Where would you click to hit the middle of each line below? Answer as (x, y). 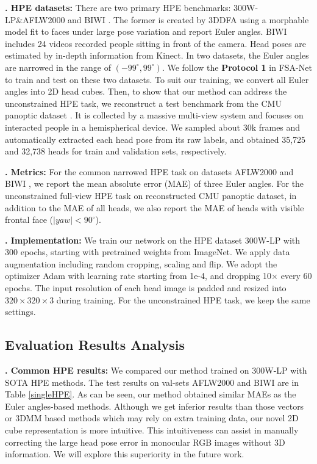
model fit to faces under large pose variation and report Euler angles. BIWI (146, 31)
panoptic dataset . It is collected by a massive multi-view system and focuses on (154, 115)
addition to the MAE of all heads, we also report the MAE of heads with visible (155, 207)
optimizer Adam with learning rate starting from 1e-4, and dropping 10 (138, 276)
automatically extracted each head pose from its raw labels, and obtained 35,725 (155, 139)
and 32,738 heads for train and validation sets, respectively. (116, 151)
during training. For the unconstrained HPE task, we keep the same (183, 299)
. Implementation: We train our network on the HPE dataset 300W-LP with (153, 240)
